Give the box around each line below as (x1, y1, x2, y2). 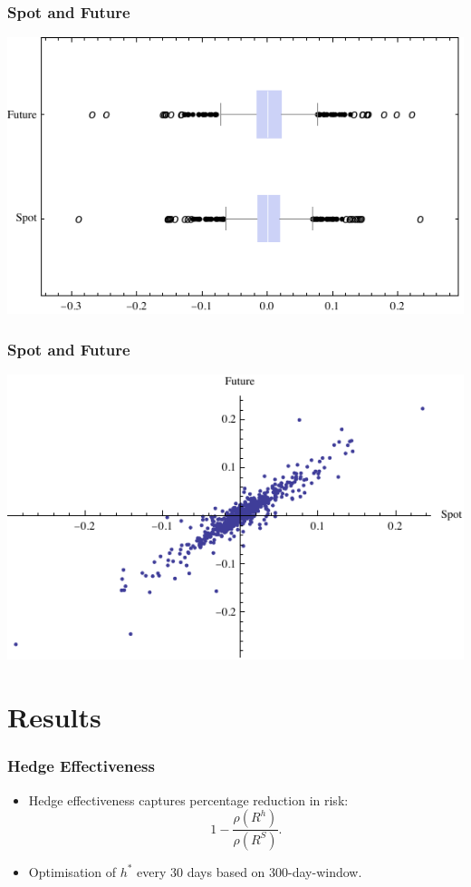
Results (7, 698, 101, 736)
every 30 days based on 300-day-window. (137, 862, 362, 881)
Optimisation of (28, 862, 116, 881)
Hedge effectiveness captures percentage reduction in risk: (28, 790, 349, 809)
